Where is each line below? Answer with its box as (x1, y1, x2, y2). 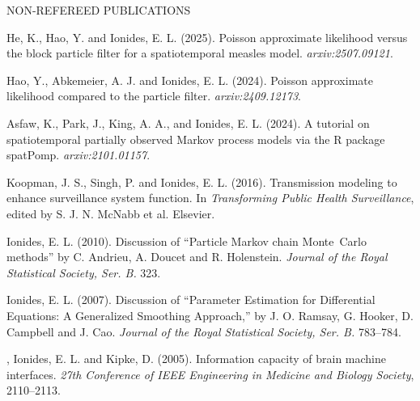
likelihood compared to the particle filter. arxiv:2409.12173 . (6, 87, 301, 104)
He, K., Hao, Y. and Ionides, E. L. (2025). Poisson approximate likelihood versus (6, 28, 408, 45)
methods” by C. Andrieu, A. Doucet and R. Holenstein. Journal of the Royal (6, 248, 388, 265)
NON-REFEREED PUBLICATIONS (6, 2, 191, 18)
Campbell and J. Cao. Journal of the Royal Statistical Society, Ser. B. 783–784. (6, 323, 401, 340)
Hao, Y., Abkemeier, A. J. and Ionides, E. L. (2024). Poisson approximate (6, 71, 373, 88)
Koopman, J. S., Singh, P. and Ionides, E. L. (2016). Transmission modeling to (6, 173, 397, 190)
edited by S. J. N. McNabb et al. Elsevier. (6, 205, 215, 222)
